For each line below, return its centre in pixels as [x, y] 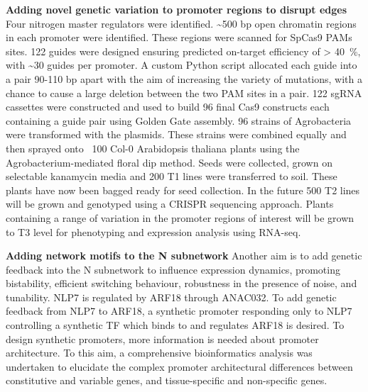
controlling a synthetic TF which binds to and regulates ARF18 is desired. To [175, 325]
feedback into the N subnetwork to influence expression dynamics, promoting [173, 269]
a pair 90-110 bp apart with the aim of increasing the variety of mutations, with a [184, 78]
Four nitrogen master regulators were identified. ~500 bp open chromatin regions [181, 23]
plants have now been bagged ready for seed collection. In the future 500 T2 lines [183, 190]
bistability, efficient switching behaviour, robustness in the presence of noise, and [182, 283]
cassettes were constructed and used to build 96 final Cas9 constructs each [168, 107]
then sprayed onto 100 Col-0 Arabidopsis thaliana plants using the [153, 148]
